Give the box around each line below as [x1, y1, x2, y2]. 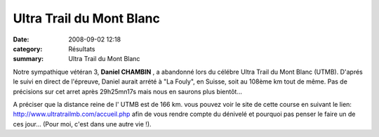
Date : [13, 35, 29, 44]
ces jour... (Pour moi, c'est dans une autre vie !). [13, 119, 152, 128]
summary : [13, 55, 44, 63]
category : [13, 44, 43, 53]
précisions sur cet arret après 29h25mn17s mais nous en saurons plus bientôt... [13, 87, 242, 96]
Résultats [68, 44, 95, 53]
